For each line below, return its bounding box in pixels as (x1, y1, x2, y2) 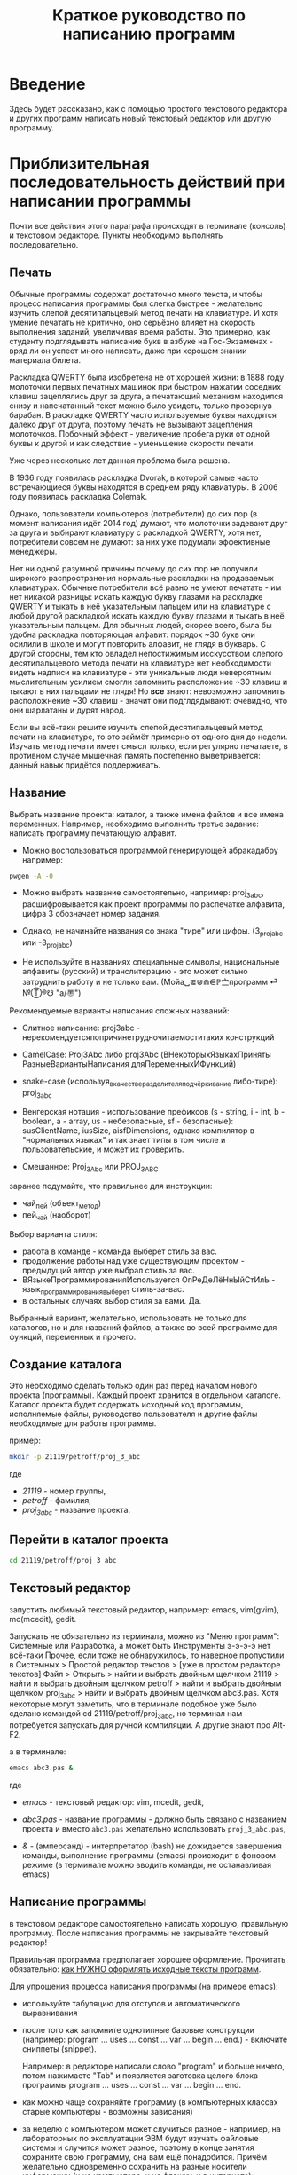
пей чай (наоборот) (21, 1209, 91, 1222)
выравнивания (21, 2007, 78, 2018)
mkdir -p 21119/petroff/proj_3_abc (9, 1453, 141, 1462)
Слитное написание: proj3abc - (21, 1022, 140, 1033)
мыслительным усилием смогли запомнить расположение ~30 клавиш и (9, 676, 288, 687)
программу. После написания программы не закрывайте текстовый (9, 1927, 269, 1938)
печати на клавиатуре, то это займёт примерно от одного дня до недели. (9, 731, 288, 742)
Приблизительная (9, 154, 150, 174)
